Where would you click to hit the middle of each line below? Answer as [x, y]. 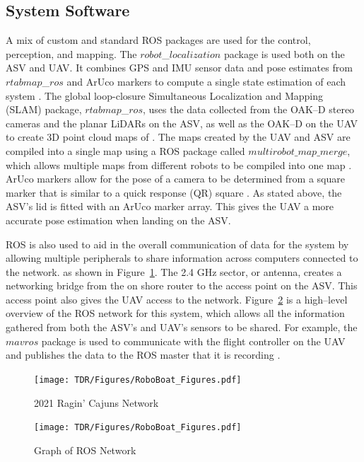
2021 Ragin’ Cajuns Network [96, 402]
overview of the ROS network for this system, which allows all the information [175, 313]
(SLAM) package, [44, 109]
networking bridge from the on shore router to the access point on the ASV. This [182, 285]
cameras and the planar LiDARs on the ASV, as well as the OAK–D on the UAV [182, 123]
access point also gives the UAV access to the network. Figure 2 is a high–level [177, 299]
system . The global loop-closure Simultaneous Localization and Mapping [164, 95]
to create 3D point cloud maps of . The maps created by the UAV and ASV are [178, 137]
